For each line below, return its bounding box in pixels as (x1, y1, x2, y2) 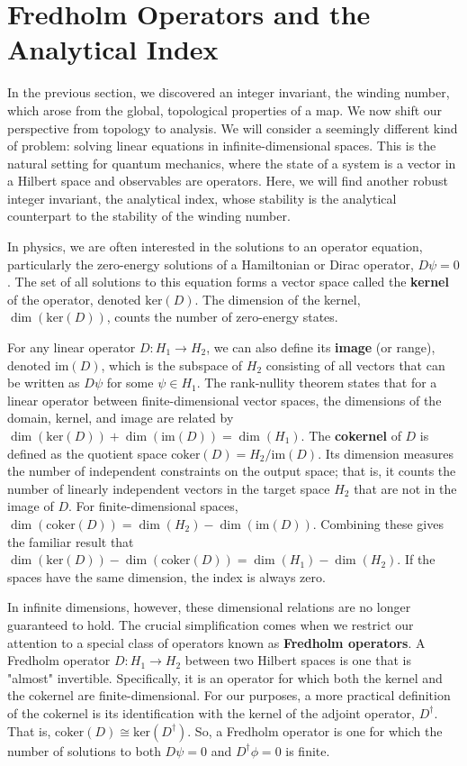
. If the (397, 550, 436, 569)
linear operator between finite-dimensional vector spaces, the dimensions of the (7, 390, 442, 409)
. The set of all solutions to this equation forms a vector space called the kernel (7, 272, 449, 291)
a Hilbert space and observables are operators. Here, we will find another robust (7, 171, 448, 190)
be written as (7, 373, 80, 392)
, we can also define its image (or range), (206, 338, 436, 357)
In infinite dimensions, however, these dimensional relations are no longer (7, 597, 411, 616)
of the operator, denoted (7, 289, 141, 308)
